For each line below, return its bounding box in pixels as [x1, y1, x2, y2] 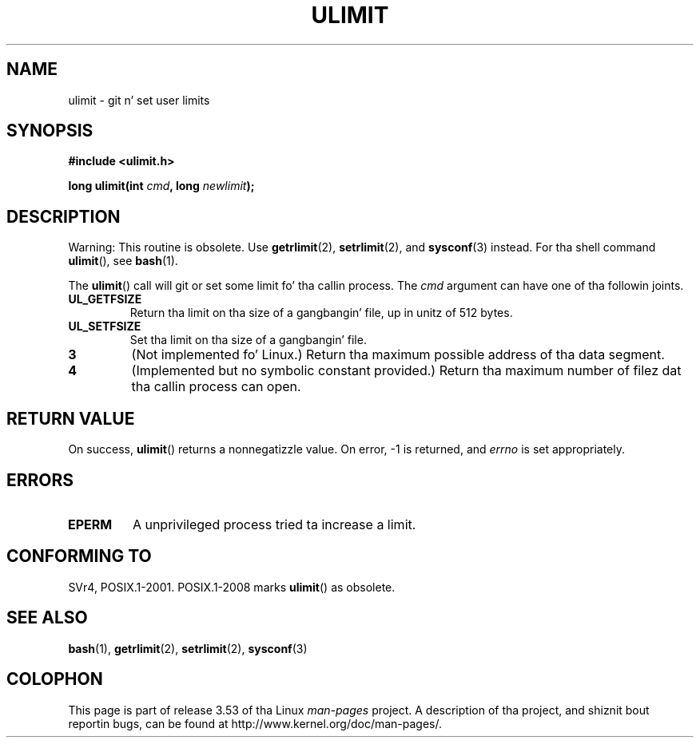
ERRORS [6, 469, 74, 490]
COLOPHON [6, 669, 103, 690]
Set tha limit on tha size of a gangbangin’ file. [129, 333, 367, 347]
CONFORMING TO [6, 546, 152, 567]
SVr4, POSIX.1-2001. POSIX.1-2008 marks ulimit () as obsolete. [68, 580, 396, 594]
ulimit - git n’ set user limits [68, 93, 210, 107]
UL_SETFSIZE [68, 319, 141, 334]
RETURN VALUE [6, 408, 135, 429]
